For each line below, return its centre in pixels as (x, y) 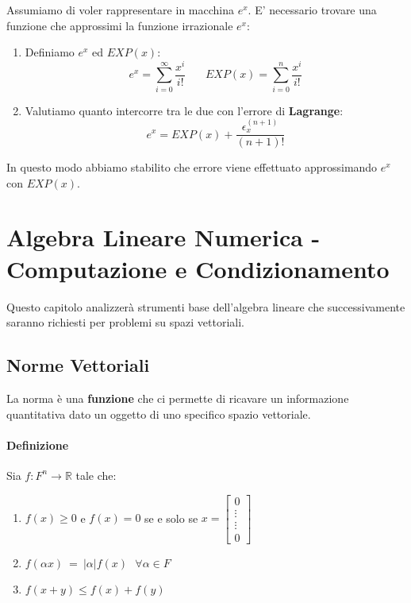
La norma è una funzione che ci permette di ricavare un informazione (178, 398)
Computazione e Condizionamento (198, 268)
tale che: (96, 475)
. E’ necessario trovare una (312, 10)
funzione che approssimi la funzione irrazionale (120, 25)
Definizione (38, 445)
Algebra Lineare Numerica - (163, 237)
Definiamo (50, 52)
